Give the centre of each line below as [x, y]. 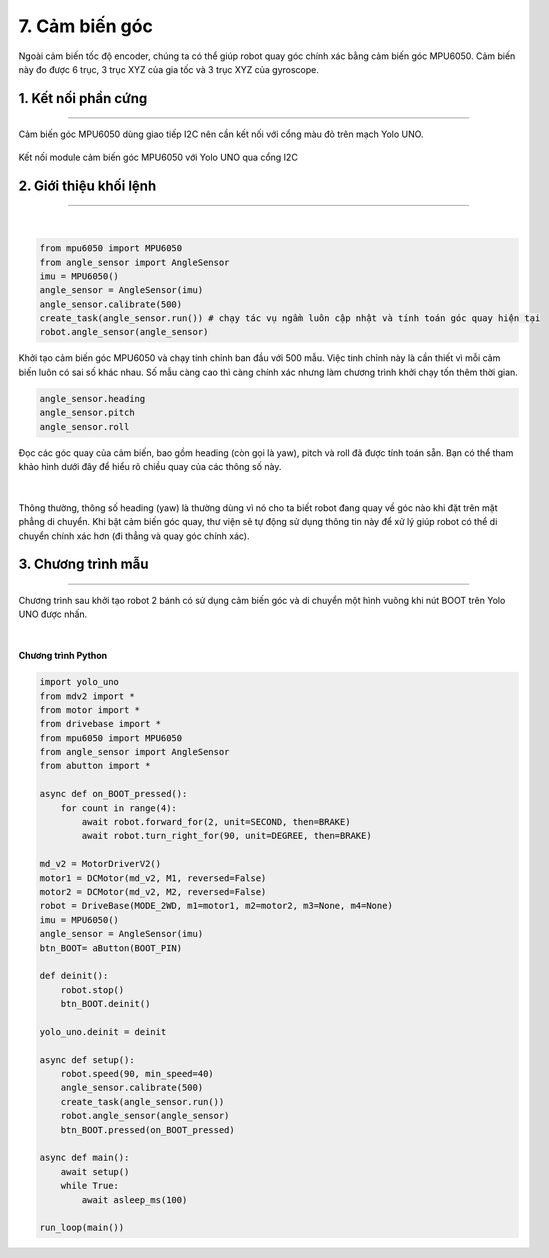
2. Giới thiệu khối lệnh [87, 185]
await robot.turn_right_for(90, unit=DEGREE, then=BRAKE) [226, 836]
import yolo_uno [79, 682]
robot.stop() [92, 989]
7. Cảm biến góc [86, 26]
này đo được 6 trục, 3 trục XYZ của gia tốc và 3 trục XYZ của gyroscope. [169, 69]
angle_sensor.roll [84, 426]
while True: [90, 1186]
